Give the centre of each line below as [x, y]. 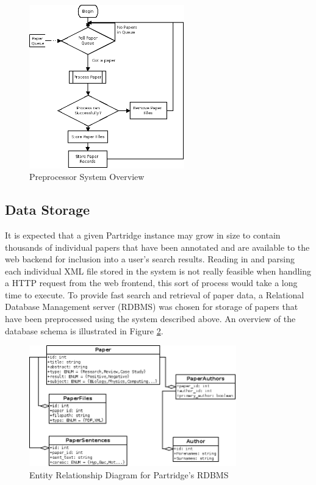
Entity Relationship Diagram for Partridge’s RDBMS [129, 474]
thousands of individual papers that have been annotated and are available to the [157, 247]
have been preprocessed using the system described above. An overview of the [150, 319]
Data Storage [48, 210]
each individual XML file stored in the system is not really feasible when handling [158, 271]
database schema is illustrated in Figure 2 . [84, 330]
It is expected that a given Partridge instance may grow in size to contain [143, 235]
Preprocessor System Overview [87, 177]
